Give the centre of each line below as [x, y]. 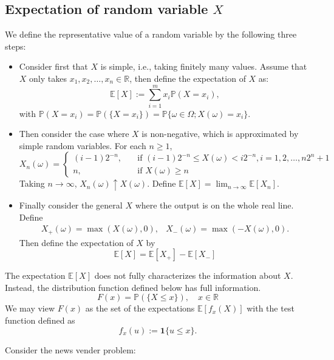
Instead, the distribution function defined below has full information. [133, 287]
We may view [30, 308]
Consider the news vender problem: [70, 349]
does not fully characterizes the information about [188, 275]
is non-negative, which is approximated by [220, 134]
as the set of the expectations [140, 308]
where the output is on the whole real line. [214, 205]
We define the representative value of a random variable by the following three [151, 34]
